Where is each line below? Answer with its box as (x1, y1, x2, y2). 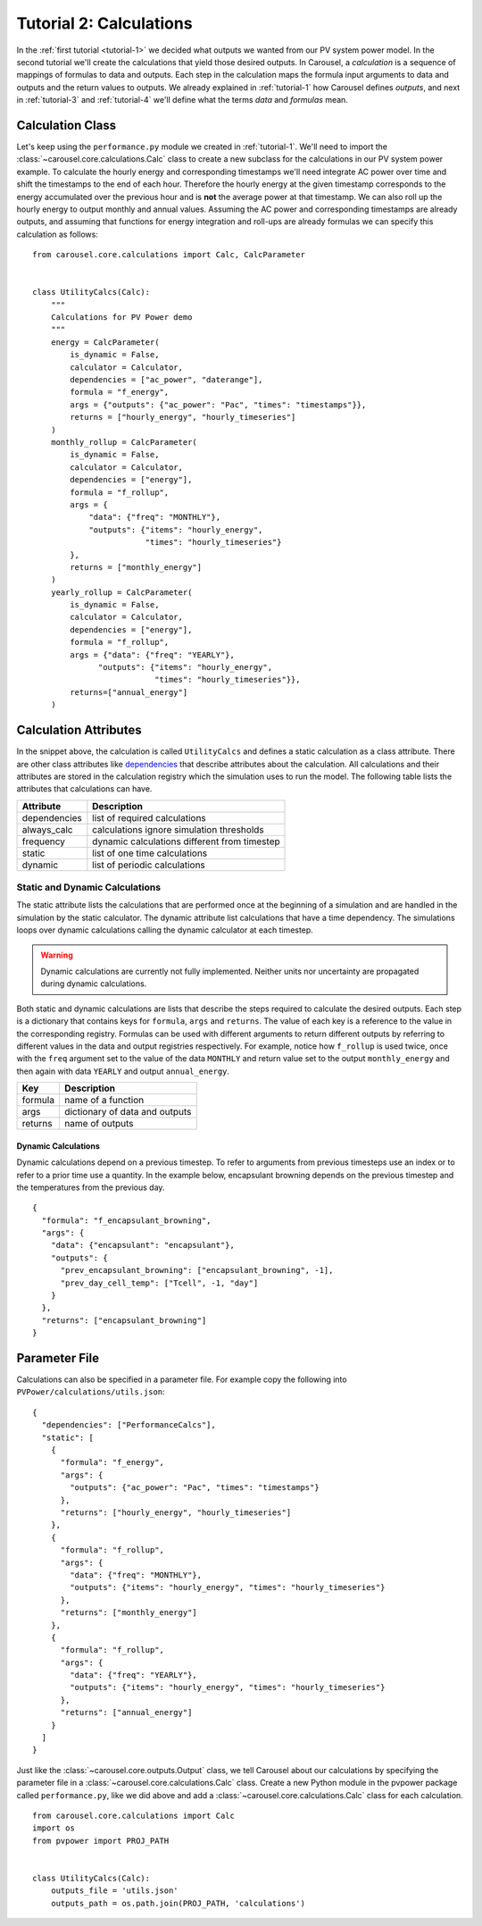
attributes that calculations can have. (16, 783, 153, 794)
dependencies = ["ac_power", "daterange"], (70, 375, 263, 385)
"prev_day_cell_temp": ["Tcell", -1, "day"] (60, 1277, 259, 1288)
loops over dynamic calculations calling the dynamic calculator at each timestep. (16, 925, 314, 935)
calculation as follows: (16, 229, 98, 239)
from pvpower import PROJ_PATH (32, 1836, 170, 1846)
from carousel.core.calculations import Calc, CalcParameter (32, 250, 305, 260)
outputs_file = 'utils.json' (50, 1886, 179, 1896)
